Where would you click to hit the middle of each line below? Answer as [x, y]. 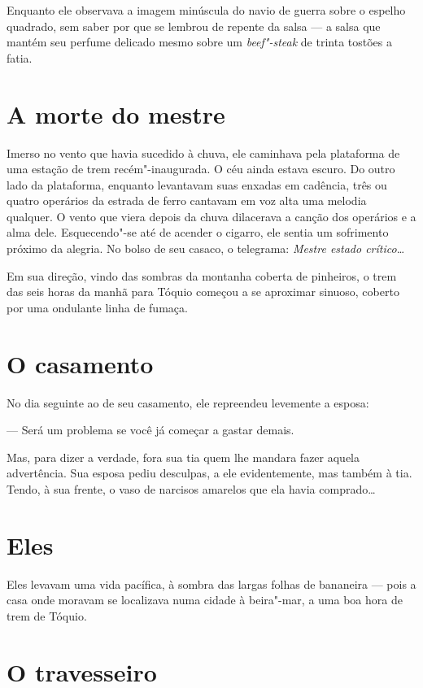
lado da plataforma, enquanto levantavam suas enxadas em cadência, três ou [197, 184]
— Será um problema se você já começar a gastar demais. [150, 430]
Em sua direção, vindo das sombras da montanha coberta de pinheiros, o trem [202, 275]
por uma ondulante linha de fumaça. [97, 307]
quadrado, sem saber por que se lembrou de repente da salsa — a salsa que [194, 26]
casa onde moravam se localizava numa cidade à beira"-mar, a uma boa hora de [205, 600]
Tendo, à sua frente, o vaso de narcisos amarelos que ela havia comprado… [191, 488]
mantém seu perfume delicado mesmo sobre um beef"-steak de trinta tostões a [200, 42]
